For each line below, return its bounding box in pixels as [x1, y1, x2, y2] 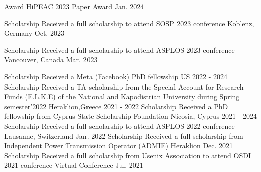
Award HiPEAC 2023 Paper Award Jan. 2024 [4, 1, 144, 11]
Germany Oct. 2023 [4, 28, 64, 38]
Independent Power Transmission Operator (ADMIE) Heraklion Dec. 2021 [4, 140, 233, 151]
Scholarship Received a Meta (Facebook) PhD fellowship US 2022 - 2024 [4, 71, 227, 81]
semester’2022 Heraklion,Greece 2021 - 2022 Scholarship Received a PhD [4, 101, 228, 111]
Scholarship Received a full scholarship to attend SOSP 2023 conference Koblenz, [4, 18, 254, 28]
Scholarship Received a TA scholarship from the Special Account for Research [4, 81, 244, 92]
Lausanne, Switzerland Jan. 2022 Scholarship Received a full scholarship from [4, 130, 243, 141]
